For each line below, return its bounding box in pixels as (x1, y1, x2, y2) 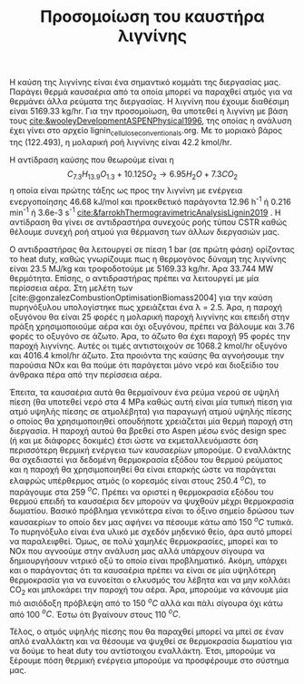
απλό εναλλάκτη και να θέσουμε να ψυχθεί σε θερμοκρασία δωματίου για (9, 636, 292, 647)
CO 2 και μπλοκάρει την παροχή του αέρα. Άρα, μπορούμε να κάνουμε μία (9, 584, 289, 597)
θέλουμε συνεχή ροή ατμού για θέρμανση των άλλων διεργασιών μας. (9, 227, 279, 238)
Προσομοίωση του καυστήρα (40, 6, 265, 27)
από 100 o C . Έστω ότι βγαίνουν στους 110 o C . (9, 607, 181, 620)
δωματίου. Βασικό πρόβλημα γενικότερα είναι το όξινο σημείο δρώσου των (9, 505, 295, 516)
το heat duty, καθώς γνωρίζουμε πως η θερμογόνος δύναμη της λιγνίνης (9, 254, 288, 265)
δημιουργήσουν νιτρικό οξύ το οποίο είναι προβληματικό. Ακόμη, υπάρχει (9, 555, 288, 566)
